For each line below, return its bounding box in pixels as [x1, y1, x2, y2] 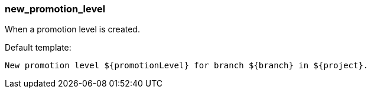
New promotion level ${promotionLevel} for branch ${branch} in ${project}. [5, 61, 369, 71]
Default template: [5, 42, 71, 53]
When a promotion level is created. [5, 24, 140, 35]
